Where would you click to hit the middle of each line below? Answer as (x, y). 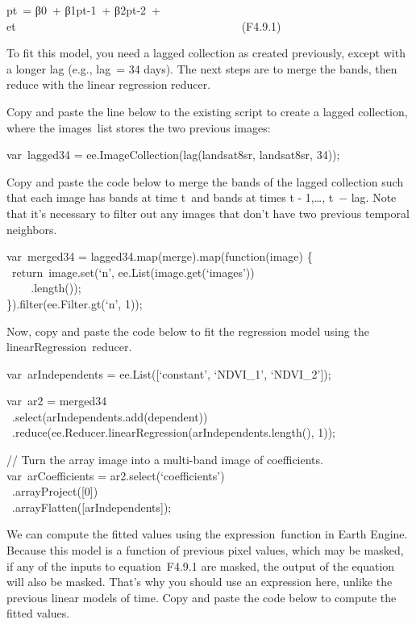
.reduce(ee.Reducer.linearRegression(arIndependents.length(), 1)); (174, 432)
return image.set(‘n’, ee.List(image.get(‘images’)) (133, 272)
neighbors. (32, 229)
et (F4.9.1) (144, 25)
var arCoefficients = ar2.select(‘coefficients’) (116, 475)
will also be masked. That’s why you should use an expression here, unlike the (200, 582)
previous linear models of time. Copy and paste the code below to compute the (202, 597)
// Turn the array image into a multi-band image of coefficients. (165, 460)
